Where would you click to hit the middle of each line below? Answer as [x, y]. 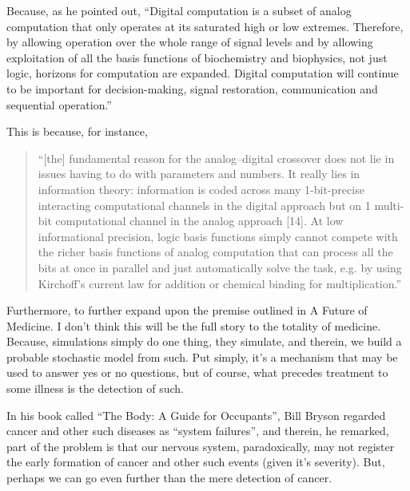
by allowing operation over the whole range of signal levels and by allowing [190, 42]
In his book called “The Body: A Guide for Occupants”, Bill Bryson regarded [196, 415]
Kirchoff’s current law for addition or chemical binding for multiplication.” [219, 283]
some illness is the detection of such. [96, 388]
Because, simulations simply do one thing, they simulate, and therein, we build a [204, 341]
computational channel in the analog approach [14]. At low [199, 221]
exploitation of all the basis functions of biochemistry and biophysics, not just [197, 57]
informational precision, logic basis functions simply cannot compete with [218, 236]
